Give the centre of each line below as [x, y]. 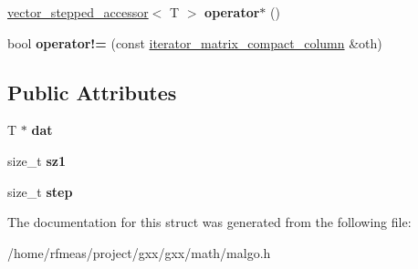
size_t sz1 [37, 160]
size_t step [40, 191]
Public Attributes [92, 92]
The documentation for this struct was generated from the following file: [209, 222]
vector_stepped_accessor [78, 12]
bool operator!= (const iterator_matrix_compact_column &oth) [195, 42]
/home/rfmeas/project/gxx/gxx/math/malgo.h [139, 252]
